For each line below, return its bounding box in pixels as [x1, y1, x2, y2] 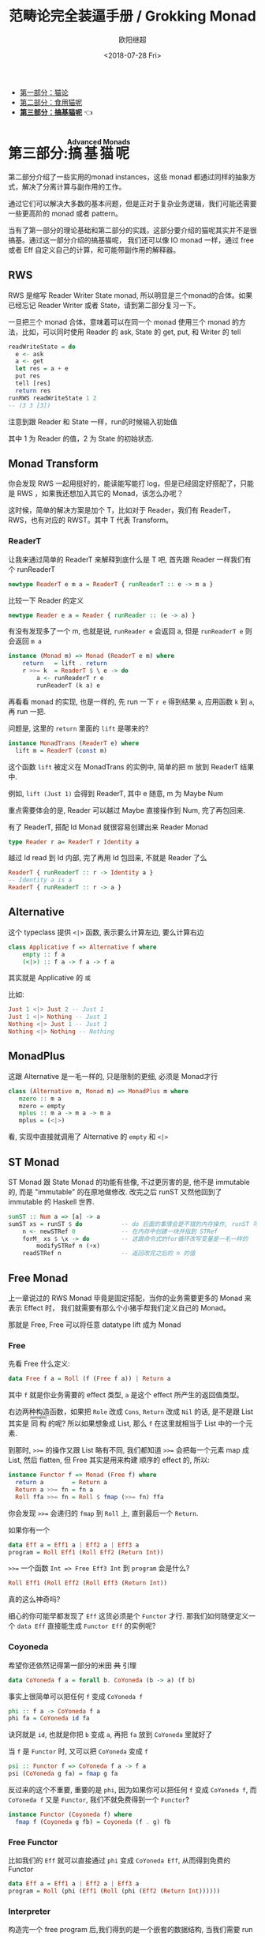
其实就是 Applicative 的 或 [8, 973, 91, 983]
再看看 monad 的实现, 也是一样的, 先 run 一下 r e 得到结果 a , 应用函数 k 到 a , [8, 697, 255, 706]
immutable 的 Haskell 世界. [8, 1197, 95, 1206]
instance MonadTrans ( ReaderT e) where [8, 739, 140, 747]
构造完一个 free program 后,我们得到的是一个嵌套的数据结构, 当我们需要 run [8, 1925, 254, 1934]
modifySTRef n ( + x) [36, 1242, 101, 1250]
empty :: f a [22, 950, 65, 958]
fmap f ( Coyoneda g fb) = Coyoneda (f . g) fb [15, 1818, 171, 1825]
